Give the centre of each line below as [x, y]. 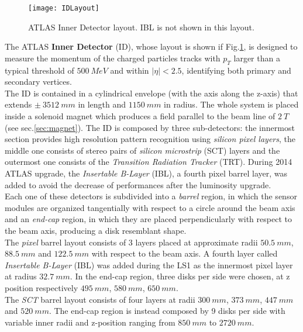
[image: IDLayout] [64, 8]
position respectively [42, 287]
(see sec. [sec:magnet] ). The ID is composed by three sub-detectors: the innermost [150, 127]
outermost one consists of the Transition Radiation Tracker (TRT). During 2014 [149, 162]
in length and [102, 104]
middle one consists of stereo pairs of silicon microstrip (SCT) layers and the [142, 150]
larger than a [257, 58]
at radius [21, 276]
